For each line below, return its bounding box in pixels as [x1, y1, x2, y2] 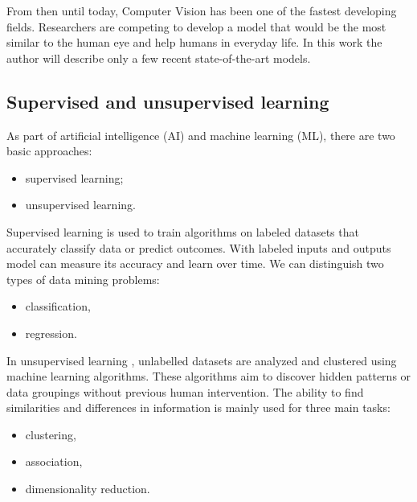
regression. [25, 324, 77, 341]
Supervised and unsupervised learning [6, 88, 329, 113]
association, [25, 453, 83, 470]
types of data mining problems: [6, 270, 160, 287]
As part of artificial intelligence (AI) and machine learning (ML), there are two [6, 126, 395, 143]
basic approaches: [6, 142, 92, 159]
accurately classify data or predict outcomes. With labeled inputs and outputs [6, 239, 391, 256]
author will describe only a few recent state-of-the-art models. [6, 49, 311, 66]
